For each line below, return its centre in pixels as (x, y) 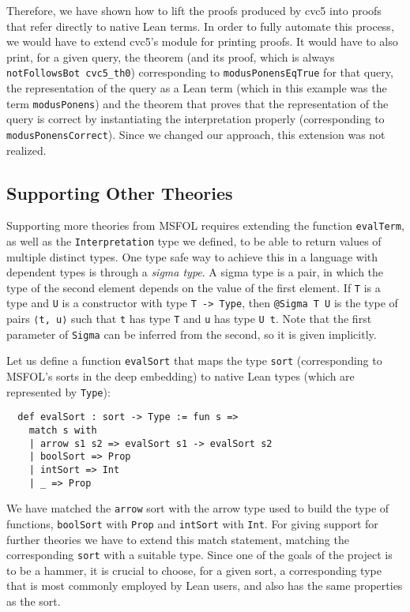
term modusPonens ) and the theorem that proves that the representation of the (197, 103)
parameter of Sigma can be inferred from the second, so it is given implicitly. (192, 334)
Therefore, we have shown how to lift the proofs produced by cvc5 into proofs (194, 10)
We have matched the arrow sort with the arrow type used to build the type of (198, 508)
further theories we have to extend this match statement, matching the (178, 539)
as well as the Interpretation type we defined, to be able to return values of (194, 240)
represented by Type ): (58, 391)
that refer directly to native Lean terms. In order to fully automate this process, (200, 26)
